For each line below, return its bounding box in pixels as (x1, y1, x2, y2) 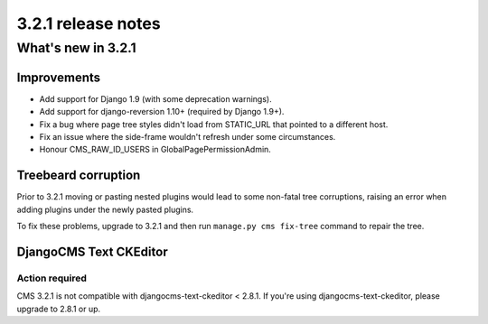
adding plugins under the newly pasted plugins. (16, 204, 194, 215)
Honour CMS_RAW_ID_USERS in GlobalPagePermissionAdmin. (39, 144, 271, 155)
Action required (16, 272, 88, 284)
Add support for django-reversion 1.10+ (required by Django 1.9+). (39, 106, 285, 117)
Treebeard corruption (16, 168, 141, 183)
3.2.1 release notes (16, 14, 162, 33)
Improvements (16, 69, 101, 85)
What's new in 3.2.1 (16, 40, 136, 56)
